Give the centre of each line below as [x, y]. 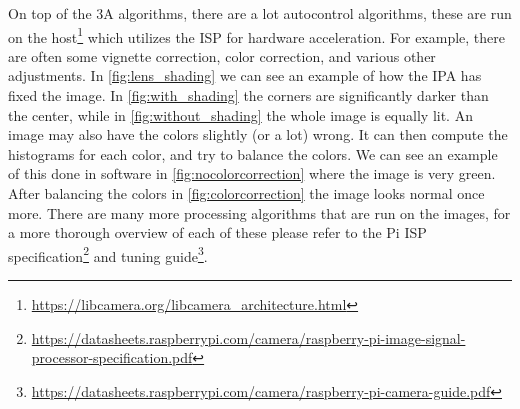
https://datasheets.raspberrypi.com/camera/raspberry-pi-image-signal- [248, 337]
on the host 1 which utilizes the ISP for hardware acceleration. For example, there [257, 35]
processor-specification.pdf [112, 357]
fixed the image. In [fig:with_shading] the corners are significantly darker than [248, 95]
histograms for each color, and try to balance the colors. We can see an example [253, 153]
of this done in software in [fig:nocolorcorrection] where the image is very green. [252, 173]
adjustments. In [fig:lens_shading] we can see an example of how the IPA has [245, 75]
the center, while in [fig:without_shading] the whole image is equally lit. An [240, 114]
